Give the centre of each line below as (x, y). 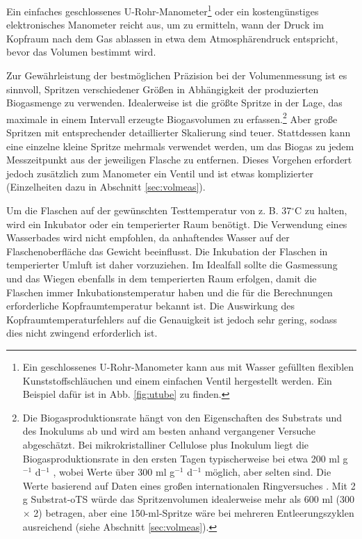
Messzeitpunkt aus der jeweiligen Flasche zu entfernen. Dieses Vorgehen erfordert (179, 160)
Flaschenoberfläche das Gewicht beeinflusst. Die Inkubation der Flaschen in (167, 251)
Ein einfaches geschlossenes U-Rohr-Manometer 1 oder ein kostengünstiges (163, 10)
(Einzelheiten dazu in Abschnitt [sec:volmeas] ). (106, 187)
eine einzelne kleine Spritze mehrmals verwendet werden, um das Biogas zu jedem (180, 146)
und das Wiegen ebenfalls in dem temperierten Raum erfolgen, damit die (162, 278)
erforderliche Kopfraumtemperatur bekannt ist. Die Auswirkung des (150, 306)
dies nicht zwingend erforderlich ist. (82, 333)
